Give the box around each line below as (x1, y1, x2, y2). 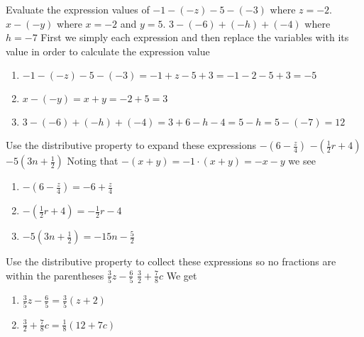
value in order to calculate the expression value (6, 43, 210, 58)
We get (166, 267, 197, 282)
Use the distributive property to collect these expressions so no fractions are (6, 254, 336, 269)
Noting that (67, 153, 118, 168)
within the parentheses (6, 267, 104, 282)
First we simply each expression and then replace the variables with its (40, 30, 349, 45)
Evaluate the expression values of (6, 2, 150, 16)
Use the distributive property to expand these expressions (6, 138, 256, 153)
